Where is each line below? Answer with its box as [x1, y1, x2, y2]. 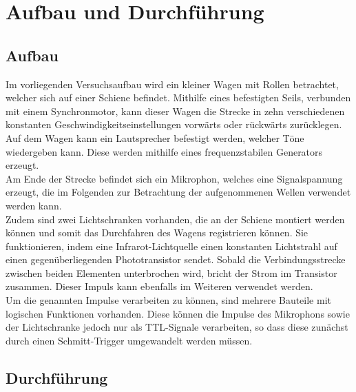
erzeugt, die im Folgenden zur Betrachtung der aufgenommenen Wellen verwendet [6, 185, 351, 199]
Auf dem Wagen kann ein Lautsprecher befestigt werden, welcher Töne [6, 130, 304, 145]
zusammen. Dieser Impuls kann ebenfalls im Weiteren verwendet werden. [6, 279, 313, 293]
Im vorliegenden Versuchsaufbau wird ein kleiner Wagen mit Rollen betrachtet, [6, 76, 339, 91]
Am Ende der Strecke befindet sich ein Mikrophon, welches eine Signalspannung [6, 171, 343, 185]
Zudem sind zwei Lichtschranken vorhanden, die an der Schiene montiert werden [6, 212, 345, 226]
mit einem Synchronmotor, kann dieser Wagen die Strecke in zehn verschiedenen [6, 103, 345, 118]
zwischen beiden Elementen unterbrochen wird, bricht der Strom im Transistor [6, 265, 337, 280]
